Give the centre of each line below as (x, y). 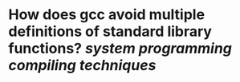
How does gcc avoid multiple (107, 15)
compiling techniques (82, 66)
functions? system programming (120, 49)
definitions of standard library (110, 31)
